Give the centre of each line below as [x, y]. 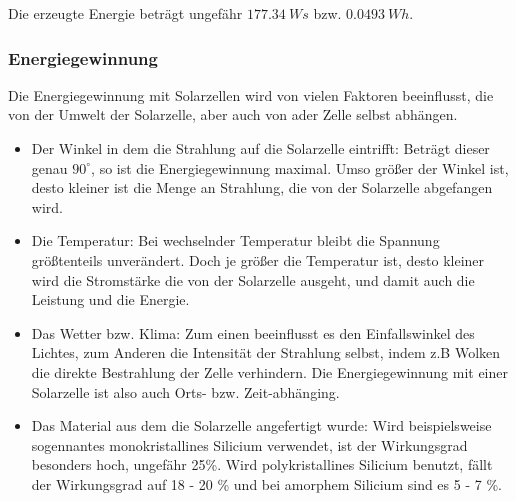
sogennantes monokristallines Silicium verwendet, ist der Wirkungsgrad [249, 444]
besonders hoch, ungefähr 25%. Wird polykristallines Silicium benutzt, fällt [262, 464]
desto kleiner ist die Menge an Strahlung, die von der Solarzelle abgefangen [262, 187]
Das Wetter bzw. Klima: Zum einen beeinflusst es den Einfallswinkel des [253, 332]
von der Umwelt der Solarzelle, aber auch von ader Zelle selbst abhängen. [233, 114]
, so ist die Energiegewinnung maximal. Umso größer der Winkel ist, [300, 167]
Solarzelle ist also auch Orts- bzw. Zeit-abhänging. [185, 391]
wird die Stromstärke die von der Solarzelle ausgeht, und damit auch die [253, 279]
